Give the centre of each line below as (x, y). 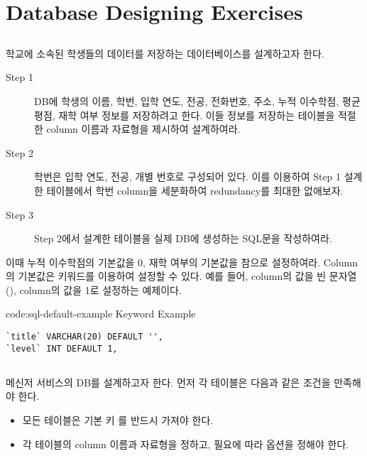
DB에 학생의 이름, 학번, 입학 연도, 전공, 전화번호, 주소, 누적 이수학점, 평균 (197, 101)
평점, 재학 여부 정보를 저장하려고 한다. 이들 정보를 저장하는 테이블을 (185, 115)
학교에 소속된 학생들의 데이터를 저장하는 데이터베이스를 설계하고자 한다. (165, 53)
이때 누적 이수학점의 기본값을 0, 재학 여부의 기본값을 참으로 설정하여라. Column (182, 262)
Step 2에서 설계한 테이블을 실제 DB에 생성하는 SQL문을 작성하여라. (183, 238)
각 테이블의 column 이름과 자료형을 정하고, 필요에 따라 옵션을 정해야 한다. (186, 444)
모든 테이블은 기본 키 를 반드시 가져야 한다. (118, 419)
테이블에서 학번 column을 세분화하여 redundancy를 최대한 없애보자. (195, 190)
